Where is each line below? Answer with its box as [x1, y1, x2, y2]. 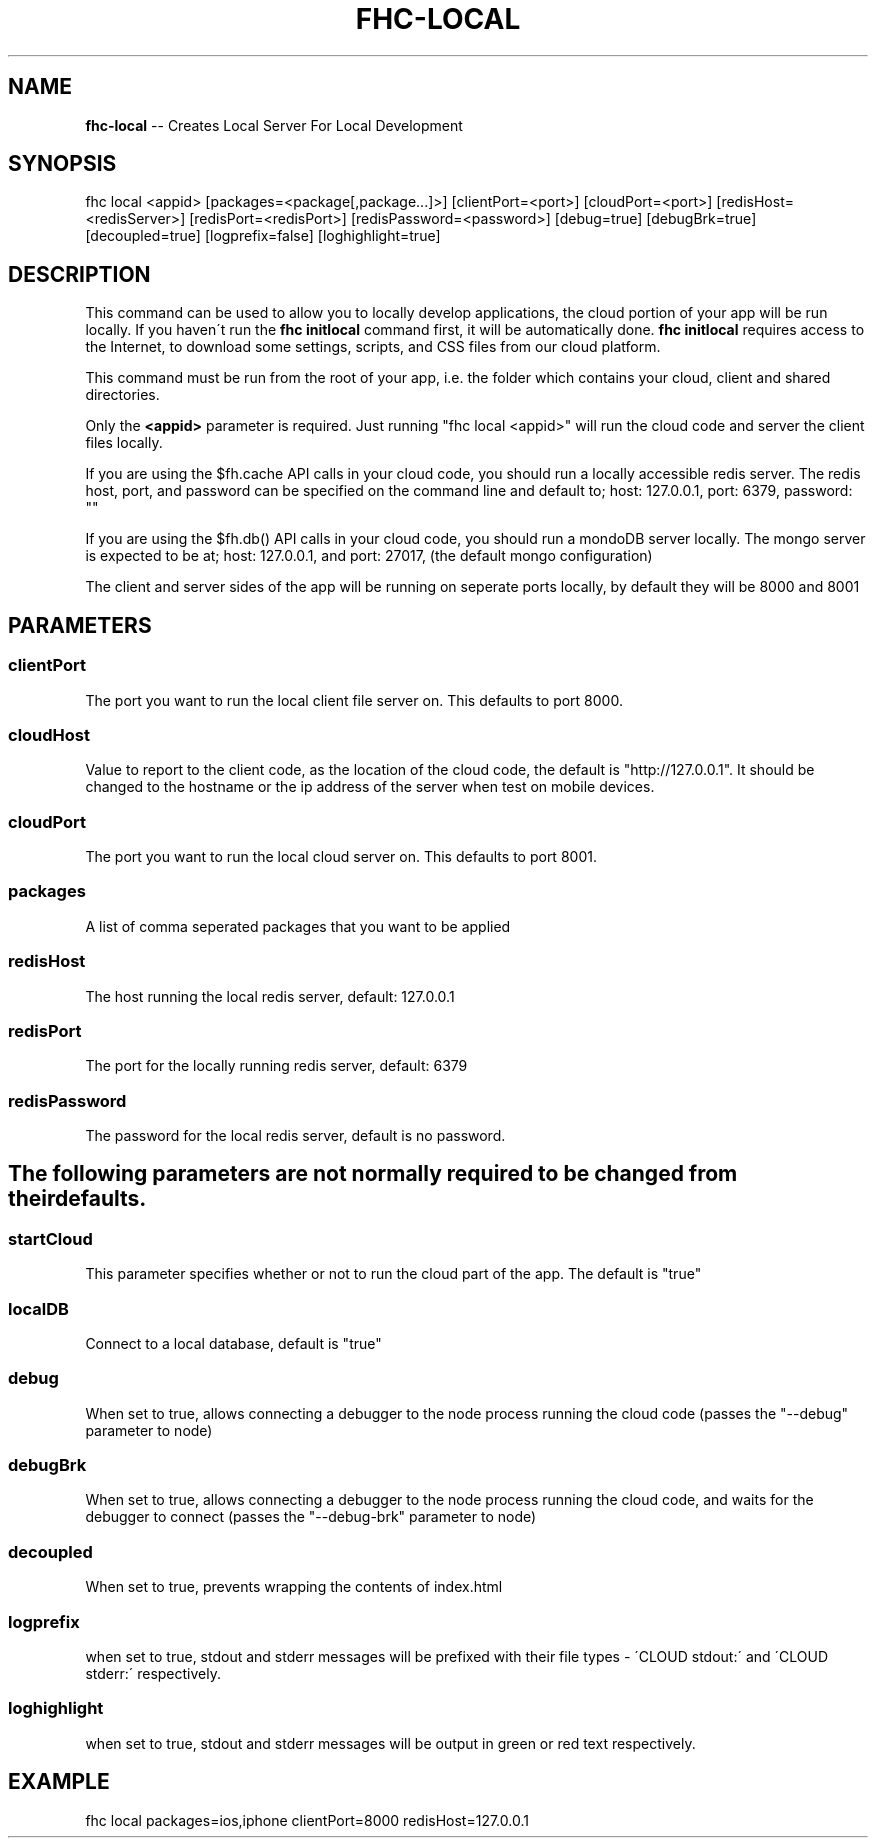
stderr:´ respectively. [85, 1664, 222, 1682]
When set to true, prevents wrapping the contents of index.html [85, 1578, 503, 1596]
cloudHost [8, 724, 90, 745]
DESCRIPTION [8, 261, 151, 287]
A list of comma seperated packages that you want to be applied [85, 917, 511, 935]
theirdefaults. [8, 1186, 147, 1212]
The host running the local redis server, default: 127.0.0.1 [85, 987, 455, 1005]
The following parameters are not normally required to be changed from [8, 1161, 738, 1187]
